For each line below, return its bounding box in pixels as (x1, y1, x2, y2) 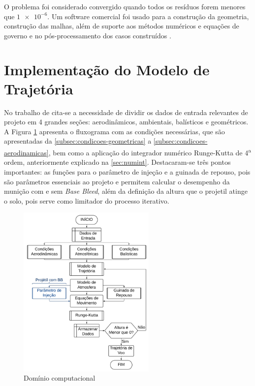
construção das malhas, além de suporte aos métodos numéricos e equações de (4, 21, 239, 31)
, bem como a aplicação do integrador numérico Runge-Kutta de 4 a (48, 146, 252, 157)
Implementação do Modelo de (4, 59, 210, 79)
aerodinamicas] (4, 147, 49, 157)
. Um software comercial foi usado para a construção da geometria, (47, 11, 249, 21)
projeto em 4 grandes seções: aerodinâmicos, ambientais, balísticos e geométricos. (4, 117, 249, 127)
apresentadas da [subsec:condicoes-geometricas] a (4, 136, 152, 146)
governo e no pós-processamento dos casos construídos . (4, 30, 171, 40)
